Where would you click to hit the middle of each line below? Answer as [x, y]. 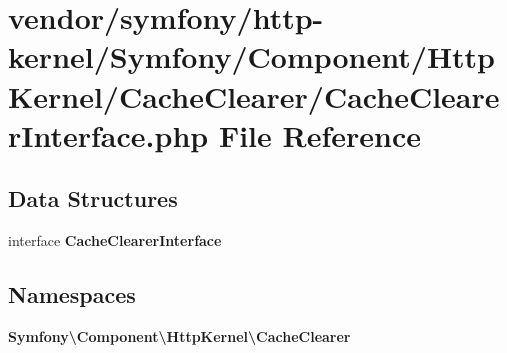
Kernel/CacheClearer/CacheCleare [254, 95]
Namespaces [72, 294]
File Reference [320, 134]
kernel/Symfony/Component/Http [252, 56]
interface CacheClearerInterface [115, 240]
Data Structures [93, 198]
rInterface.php [108, 134]
